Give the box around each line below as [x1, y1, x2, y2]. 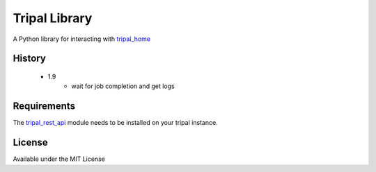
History [13, 53, 47, 64]
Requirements [13, 101, 76, 112]
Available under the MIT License [13, 155, 106, 163]
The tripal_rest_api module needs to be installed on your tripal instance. [13, 119, 219, 127]
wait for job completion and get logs [71, 82, 175, 90]
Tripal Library [13, 10, 93, 26]
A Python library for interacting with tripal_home [13, 35, 151, 43]
